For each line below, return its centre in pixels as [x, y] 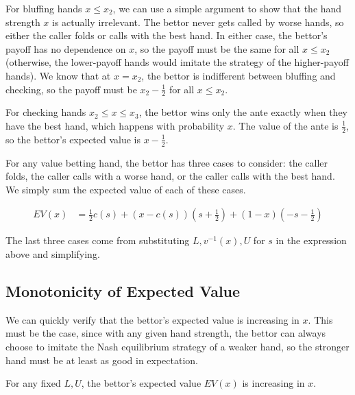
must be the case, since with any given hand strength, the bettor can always [166, 333]
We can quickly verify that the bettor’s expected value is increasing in [152, 319]
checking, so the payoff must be [71, 89]
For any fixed [33, 383]
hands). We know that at [58, 75]
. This [320, 319]
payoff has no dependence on [66, 48]
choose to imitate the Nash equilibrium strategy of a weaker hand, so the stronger [177, 347]
